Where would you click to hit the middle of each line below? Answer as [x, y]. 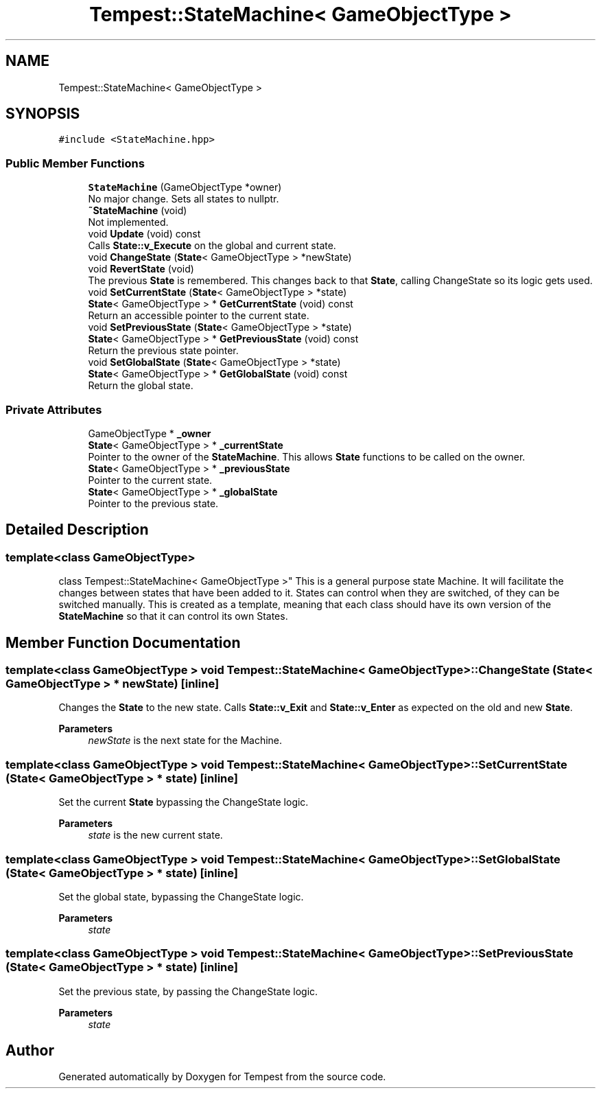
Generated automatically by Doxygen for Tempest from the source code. [222, 1077]
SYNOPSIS [43, 114]
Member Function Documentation [123, 642]
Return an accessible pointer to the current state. [199, 316]
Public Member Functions [75, 163]
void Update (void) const [144, 234]
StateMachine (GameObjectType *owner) [185, 187]
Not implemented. [128, 222]
